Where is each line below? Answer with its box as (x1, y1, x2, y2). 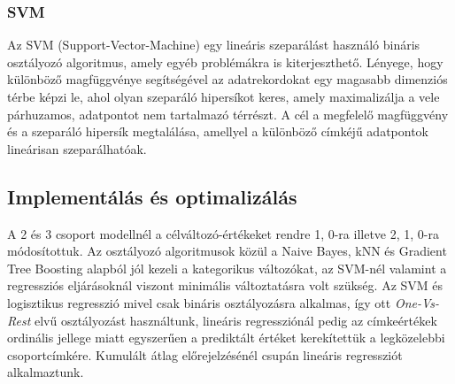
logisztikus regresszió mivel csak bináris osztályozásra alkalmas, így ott (7, 293, 391, 311)
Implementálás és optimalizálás (7, 182, 297, 210)
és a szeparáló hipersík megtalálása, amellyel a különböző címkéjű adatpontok (7, 122, 428, 141)
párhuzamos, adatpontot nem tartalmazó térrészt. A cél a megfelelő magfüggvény (7, 104, 449, 123)
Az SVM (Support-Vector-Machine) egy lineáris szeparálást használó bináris (7, 35, 420, 54)
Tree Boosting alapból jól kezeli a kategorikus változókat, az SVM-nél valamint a (7, 258, 447, 277)
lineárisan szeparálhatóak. (7, 139, 147, 157)
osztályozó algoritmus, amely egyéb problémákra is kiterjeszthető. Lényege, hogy (7, 52, 443, 71)
